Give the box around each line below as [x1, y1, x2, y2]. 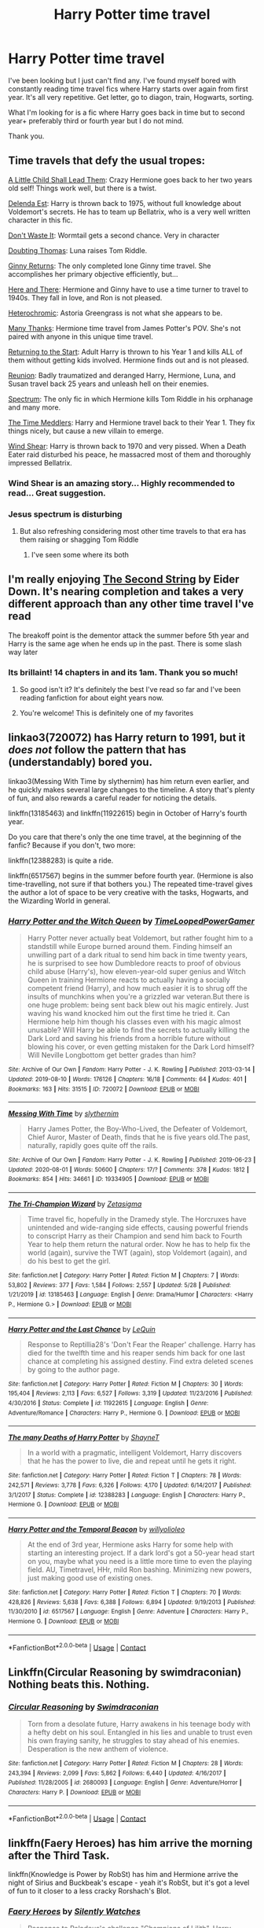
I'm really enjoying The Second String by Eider [8, 572, 240, 587]
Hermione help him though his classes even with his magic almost [27, 1017, 241, 1027]
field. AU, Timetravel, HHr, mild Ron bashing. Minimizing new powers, [27, 1565, 252, 1574]
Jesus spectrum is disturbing [8, 509, 123, 520]
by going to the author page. [27, 1364, 120, 1374]
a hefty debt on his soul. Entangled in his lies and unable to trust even [27, 1727, 253, 1737]
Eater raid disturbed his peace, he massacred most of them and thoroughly [8, 450, 251, 459]
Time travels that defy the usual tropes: [8, 154, 206, 167]
